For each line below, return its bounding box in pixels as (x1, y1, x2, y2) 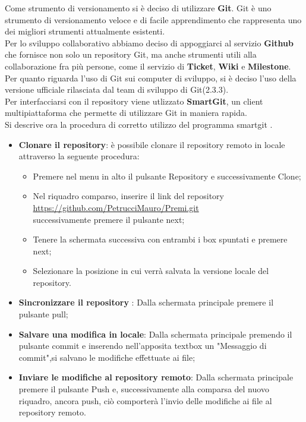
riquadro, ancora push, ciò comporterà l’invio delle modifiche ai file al (18, 394, 272, 407)
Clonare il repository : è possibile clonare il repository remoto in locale (18, 138, 285, 150)
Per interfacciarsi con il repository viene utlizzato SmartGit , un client (5, 95, 263, 107)
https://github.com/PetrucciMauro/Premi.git (33, 201, 199, 213)
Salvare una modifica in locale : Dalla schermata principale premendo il (18, 327, 292, 340)
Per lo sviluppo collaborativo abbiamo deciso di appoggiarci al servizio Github (5, 36, 294, 49)
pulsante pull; (18, 308, 68, 320)
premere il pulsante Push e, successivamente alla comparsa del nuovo (18, 383, 269, 395)
